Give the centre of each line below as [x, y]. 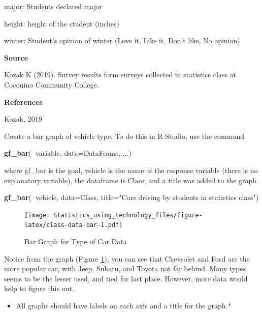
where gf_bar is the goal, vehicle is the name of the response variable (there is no [131, 170]
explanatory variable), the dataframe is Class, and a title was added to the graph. [131, 180]
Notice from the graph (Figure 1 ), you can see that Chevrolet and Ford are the [127, 258]
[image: [37, 215]
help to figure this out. [39, 288]
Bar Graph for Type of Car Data [76, 241]
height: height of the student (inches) [62, 23]
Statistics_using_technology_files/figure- [128, 215]
